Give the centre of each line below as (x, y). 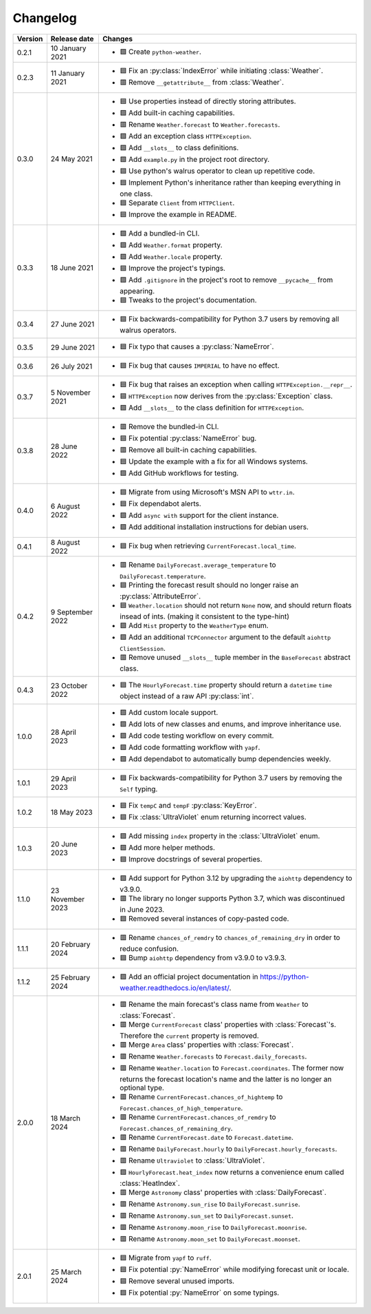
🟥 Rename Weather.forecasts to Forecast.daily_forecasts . (213, 1056)
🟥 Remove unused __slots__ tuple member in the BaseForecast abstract (235, 657)
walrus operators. (148, 330)
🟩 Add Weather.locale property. (171, 256)
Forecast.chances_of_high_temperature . (181, 1107)
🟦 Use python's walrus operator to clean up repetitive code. (217, 171)
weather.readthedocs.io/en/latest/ (175, 988)
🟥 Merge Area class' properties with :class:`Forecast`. (207, 1045)
